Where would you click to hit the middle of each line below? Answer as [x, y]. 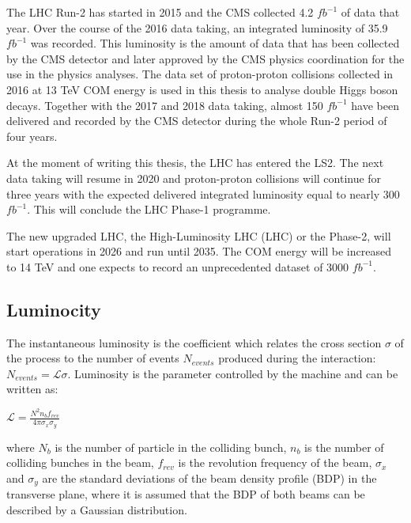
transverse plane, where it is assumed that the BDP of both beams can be [186, 494]
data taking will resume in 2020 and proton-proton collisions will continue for [194, 178]
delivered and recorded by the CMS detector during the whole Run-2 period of [197, 121]
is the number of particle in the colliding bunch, [171, 447]
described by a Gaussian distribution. [97, 509]
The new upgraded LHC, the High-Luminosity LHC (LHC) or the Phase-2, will [199, 235]
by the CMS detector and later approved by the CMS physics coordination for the [205, 58]
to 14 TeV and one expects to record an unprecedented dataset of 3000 [178, 266]
